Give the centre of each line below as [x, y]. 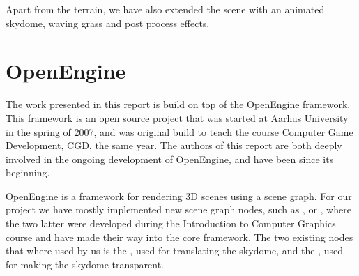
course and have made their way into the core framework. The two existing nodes [179, 237]
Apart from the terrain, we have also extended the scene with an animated [165, 9]
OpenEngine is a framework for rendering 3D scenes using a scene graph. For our [179, 195]
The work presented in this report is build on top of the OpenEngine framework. [178, 104]
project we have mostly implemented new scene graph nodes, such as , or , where [178, 209]
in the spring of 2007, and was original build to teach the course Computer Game [179, 131]
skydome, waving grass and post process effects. [108, 23]
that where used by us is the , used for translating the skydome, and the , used [175, 251]
